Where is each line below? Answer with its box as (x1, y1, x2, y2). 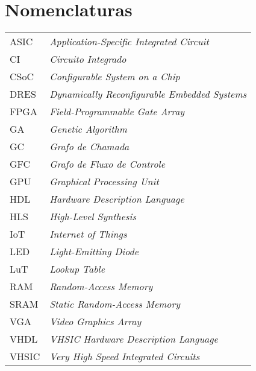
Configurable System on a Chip (49, 69, 180, 84)
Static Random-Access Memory (49, 297, 181, 311)
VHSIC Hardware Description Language (49, 332, 218, 346)
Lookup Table (49, 262, 105, 276)
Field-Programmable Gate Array (49, 104, 185, 119)
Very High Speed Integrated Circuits (49, 349, 200, 364)
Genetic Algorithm (49, 122, 127, 136)
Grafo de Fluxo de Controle (49, 157, 166, 171)
